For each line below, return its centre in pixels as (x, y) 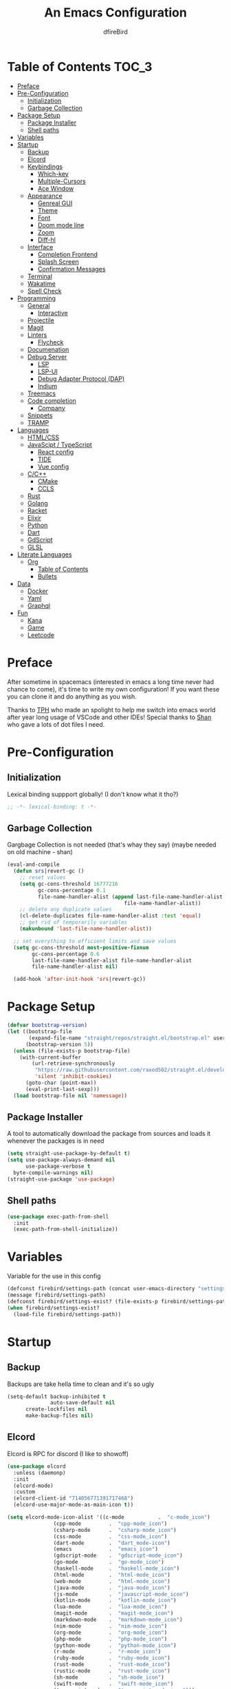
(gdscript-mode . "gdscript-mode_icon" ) (118, 1556)
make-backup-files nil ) (59, 1416)
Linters (37, 335)
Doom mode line (61, 225)
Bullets (47, 576)
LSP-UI (48, 371)
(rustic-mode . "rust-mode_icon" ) (112, 1671)
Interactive (53, 313)
